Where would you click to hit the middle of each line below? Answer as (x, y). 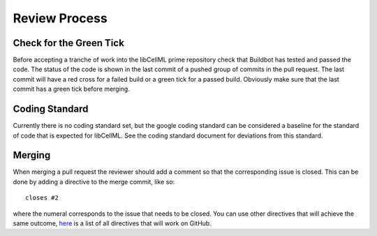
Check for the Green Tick (69, 43)
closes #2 (42, 198)
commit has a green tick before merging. (72, 89)
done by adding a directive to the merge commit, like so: (94, 182)
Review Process (60, 18)
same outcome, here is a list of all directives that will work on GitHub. (112, 223)
